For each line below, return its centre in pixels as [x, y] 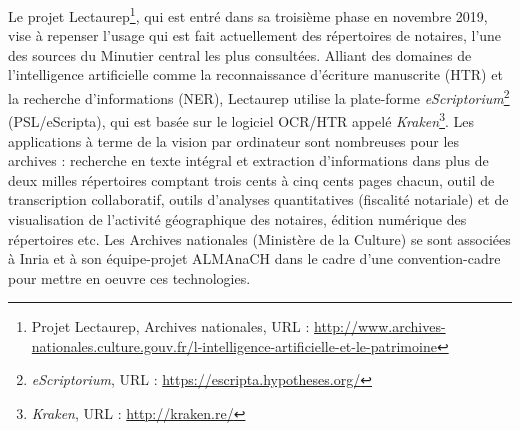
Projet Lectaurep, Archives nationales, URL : [170, 326]
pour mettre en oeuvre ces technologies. [129, 277]
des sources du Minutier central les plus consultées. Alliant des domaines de [240, 54]
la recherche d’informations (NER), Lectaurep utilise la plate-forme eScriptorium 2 [259, 96]
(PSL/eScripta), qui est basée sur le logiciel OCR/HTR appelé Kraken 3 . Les [241, 119]
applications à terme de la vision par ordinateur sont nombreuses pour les [234, 140]
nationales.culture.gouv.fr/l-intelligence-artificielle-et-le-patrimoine [234, 345]
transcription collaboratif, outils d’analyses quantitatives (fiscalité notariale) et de [258, 199]
